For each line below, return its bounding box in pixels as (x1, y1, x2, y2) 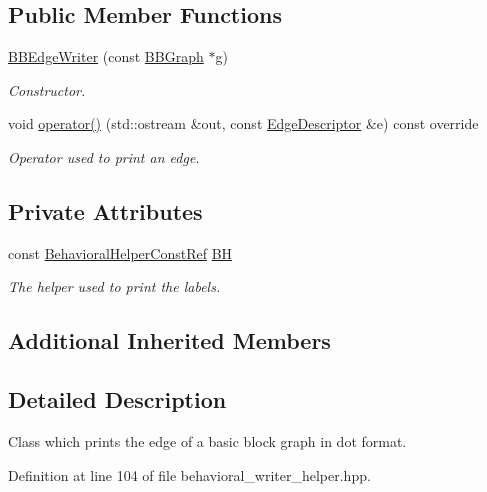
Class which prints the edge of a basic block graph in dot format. (8, 430, 407, 451)
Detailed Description (8, 384, 227, 415)
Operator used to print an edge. (8, 146, 200, 167)
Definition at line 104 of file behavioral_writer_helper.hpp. (8, 464, 371, 485)
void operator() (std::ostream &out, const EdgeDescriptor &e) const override (8, 113, 479, 134)
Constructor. (8, 79, 86, 100)
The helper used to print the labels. (8, 276, 221, 297)
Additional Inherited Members (8, 325, 331, 356)
